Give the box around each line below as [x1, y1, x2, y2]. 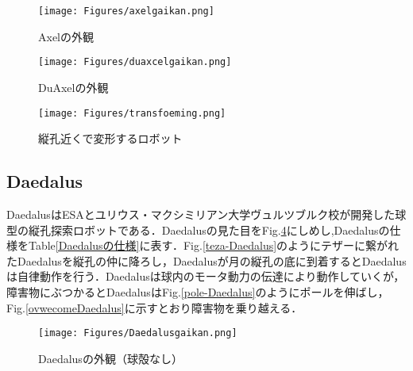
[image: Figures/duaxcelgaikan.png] [38, 56, 232, 68]
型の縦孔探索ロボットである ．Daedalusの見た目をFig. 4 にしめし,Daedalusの [6, 221, 390, 238]
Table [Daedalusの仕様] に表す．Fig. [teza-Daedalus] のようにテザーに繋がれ [28, 237, 399, 254]
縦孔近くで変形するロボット [38, 130, 183, 147]
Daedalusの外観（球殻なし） [38, 350, 183, 366]
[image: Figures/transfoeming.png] [38, 107, 226, 119]
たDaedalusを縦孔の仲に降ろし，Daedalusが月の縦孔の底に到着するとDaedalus [6, 252, 407, 269]
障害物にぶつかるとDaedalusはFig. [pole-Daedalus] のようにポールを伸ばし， [6, 283, 389, 300]
